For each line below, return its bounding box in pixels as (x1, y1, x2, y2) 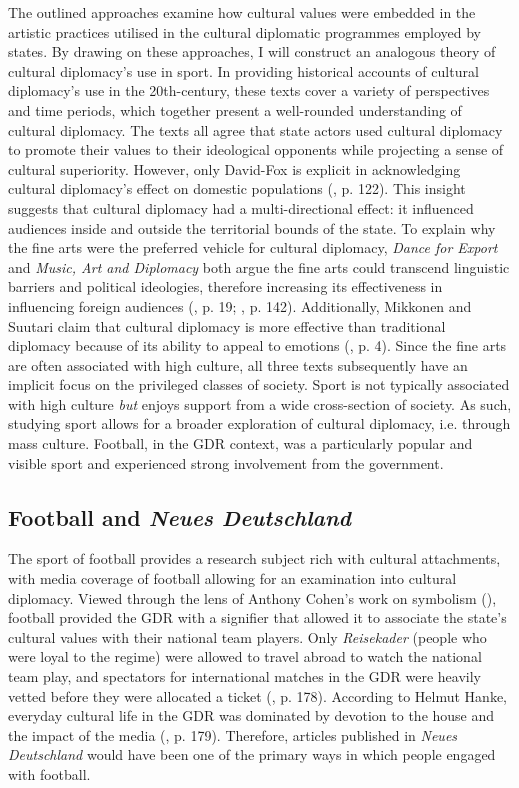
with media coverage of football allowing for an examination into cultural (8, 568, 457, 589)
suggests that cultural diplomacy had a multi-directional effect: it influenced (8, 197, 474, 218)
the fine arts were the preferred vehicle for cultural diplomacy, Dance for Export (8, 237, 498, 258)
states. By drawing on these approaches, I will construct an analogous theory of (8, 41, 496, 62)
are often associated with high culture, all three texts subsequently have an (8, 354, 468, 375)
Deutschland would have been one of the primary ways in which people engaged (8, 744, 496, 765)
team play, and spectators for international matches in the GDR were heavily (8, 666, 481, 687)
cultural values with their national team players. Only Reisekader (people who (8, 626, 487, 647)
